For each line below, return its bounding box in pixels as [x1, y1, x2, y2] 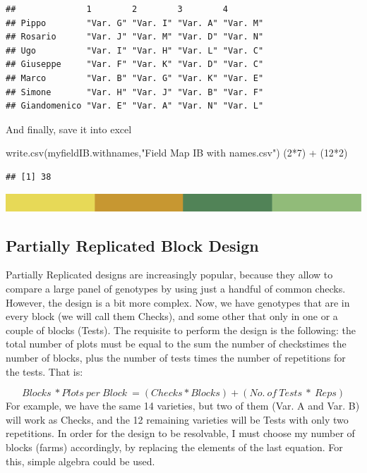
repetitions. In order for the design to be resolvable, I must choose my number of [6, 426, 355, 441]
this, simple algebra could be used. [6, 453, 155, 468]
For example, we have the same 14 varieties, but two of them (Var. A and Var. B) [6, 398, 360, 413]
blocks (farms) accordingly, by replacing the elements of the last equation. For [6, 439, 343, 454]
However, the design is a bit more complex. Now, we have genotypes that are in [6, 295, 350, 309]
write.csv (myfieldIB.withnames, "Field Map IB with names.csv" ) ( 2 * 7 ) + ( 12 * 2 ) [6, 145, 348, 160]
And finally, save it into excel [6, 121, 132, 136]
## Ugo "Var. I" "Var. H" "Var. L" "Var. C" [6, 45, 264, 56]
